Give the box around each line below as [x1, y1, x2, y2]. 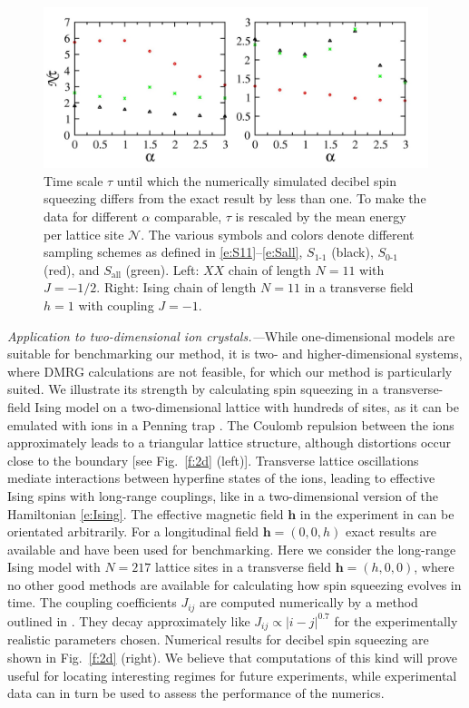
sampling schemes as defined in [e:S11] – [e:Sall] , [44, 242, 303, 261]
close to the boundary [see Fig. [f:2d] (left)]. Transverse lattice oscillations [7, 450, 419, 469]
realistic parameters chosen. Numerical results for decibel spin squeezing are [7, 630, 429, 649]
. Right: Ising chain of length [96, 278, 257, 297]
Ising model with [7, 557, 101, 576]
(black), [331, 242, 374, 261]
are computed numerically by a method [200, 593, 418, 612]
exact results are [345, 522, 437, 541]
